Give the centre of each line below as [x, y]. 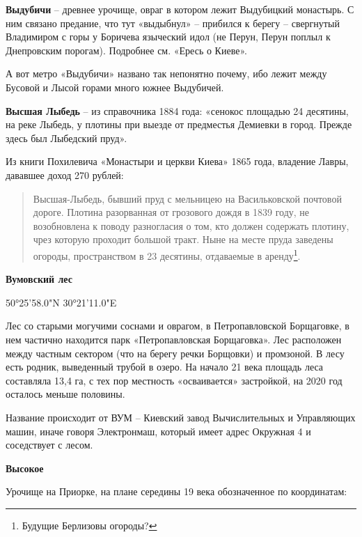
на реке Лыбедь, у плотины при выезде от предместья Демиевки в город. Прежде [179, 124]
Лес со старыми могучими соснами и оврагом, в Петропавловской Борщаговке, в [178, 326]
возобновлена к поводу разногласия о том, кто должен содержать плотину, [191, 225]
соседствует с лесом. [49, 445]
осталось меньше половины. [65, 394]
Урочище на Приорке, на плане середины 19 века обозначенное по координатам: [176, 491]
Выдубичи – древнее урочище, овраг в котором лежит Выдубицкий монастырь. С [180, 9]
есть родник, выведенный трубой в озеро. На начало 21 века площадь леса [165, 367]
